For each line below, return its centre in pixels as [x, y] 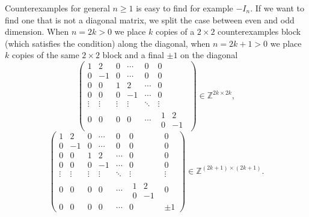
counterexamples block [259, 31]
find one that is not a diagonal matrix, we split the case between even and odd [150, 19]
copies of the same [45, 55]
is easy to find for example [185, 8]
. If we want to [277, 8]
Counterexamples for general [57, 8]
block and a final [133, 55]
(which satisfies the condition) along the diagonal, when [108, 43]
